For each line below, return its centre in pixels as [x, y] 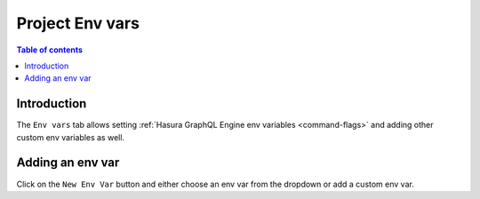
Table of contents [50, 50]
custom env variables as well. [70, 137]
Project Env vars [78, 23]
